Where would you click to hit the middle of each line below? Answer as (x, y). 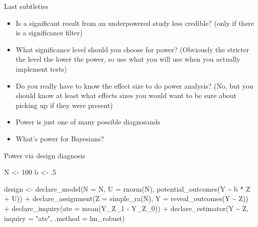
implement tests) (41, 68)
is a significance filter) (49, 33)
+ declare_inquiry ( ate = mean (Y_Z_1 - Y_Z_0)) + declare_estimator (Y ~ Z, (126, 208)
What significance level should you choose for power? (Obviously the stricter (132, 49)
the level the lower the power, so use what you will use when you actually (128, 59)
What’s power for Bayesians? (60, 138)
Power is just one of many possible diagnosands (88, 122)
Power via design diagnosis (45, 155)
